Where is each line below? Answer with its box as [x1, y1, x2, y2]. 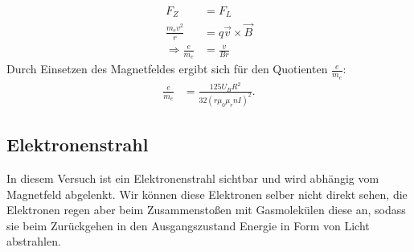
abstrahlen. [6, 233, 61, 250]
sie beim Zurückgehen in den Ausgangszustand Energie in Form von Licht [6, 217, 370, 233]
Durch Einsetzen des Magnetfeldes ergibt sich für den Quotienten [6, 60, 328, 77]
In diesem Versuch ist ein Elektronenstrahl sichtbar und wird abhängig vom [6, 169, 379, 186]
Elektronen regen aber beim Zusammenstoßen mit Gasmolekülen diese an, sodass [6, 201, 406, 218]
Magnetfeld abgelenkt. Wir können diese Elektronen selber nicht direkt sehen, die [6, 185, 408, 202]
